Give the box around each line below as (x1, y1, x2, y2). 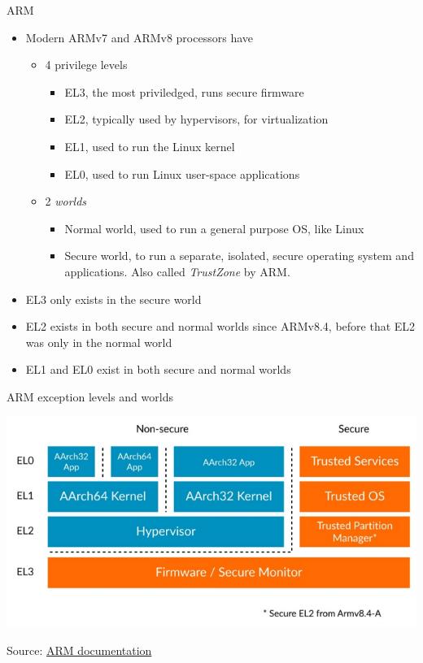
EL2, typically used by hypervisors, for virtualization (64, 110, 329, 128)
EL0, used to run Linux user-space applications (64, 165, 300, 182)
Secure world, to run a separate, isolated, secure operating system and (64, 247, 414, 264)
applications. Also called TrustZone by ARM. (64, 262, 290, 279)
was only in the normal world (25, 333, 172, 350)
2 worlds (45, 193, 87, 210)
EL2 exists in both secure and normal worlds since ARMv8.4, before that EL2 (25, 318, 416, 335)
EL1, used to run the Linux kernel (64, 137, 235, 154)
